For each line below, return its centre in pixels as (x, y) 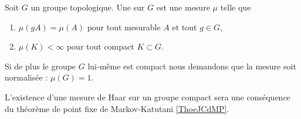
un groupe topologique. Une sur (88, 7)
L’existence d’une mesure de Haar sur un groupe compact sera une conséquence (148, 97)
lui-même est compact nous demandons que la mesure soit (192, 66)
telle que (236, 7)
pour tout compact (100, 46)
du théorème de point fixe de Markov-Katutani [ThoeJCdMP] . (117, 108)
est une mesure (183, 7)
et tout (185, 27)
